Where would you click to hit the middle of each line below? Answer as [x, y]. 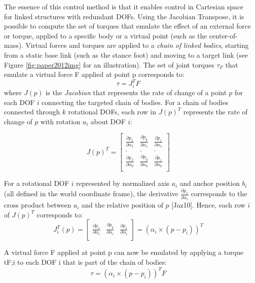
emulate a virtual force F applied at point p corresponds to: [94, 74]
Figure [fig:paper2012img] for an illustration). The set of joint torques [109, 64]
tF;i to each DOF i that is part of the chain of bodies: [86, 262]
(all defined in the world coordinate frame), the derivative [91, 194]
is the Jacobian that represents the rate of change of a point [136, 92]
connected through [32, 112]
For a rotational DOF [37, 183]
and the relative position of [123, 205]
